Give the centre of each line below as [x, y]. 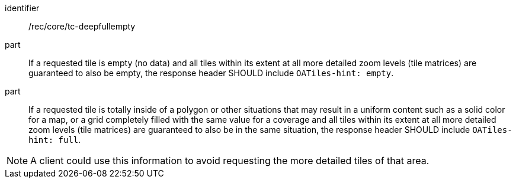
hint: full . [55, 140]
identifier [22, 8]
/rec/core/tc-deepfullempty [82, 26]
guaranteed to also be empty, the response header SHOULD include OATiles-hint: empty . [211, 73]
